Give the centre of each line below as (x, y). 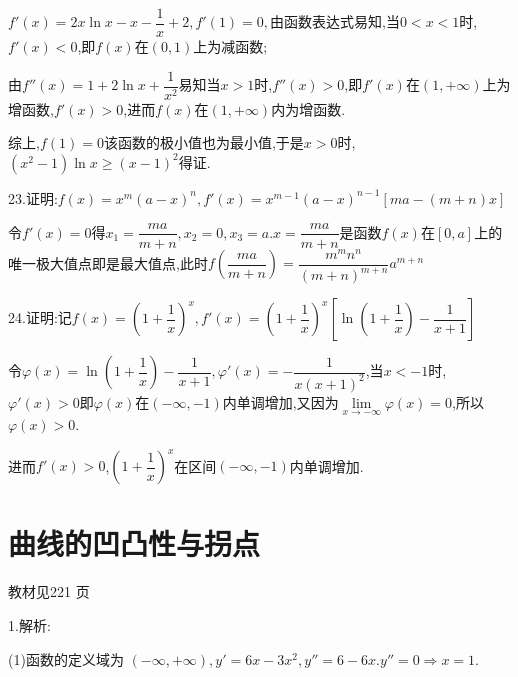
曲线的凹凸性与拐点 (134, 543)
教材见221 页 (49, 591)
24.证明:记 (40, 317)
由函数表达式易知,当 (335, 21)
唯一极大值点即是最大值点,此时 (108, 262)
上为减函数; (230, 46)
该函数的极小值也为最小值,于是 (203, 142)
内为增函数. (308, 108)
